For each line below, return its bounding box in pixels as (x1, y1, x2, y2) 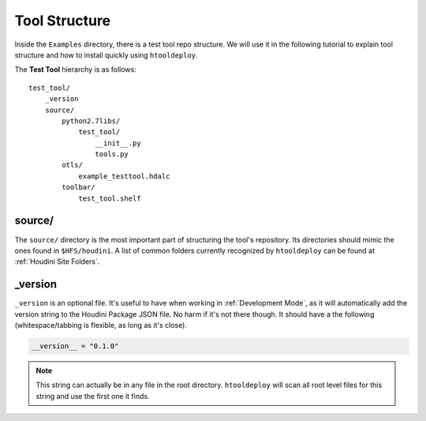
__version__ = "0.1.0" (31, 341, 119, 351)
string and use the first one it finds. (35, 391, 150, 400)
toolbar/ (62, 182, 95, 192)
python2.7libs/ (62, 116, 121, 126)
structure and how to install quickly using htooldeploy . (14, 50, 198, 59)
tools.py (95, 150, 129, 159)
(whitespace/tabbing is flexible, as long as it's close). (14, 321, 187, 329)
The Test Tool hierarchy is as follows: (14, 65, 137, 74)
